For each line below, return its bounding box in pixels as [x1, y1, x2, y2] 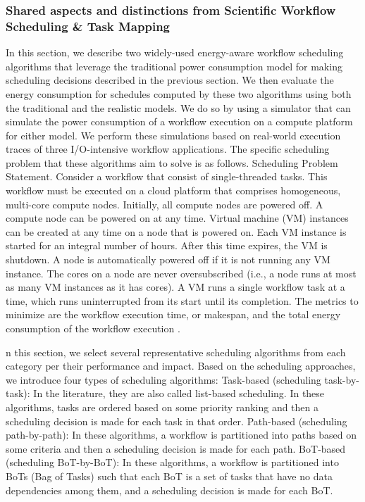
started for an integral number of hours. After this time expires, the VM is [6, 238, 328, 253]
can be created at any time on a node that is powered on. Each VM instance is [6, 224, 347, 239]
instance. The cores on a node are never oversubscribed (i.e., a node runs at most [6, 265, 357, 280]
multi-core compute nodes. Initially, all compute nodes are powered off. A [6, 196, 323, 211]
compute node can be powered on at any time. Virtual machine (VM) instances [6, 211, 349, 225]
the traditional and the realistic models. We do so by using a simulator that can [6, 100, 351, 115]
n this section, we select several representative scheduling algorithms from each [6, 344, 346, 359]
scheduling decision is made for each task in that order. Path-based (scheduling [6, 413, 347, 428]
